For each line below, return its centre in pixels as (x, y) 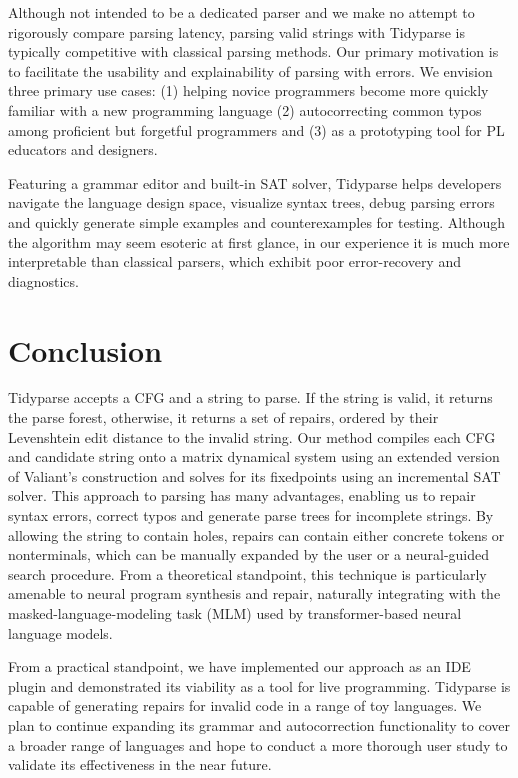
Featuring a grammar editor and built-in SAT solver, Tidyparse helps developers (255, 182)
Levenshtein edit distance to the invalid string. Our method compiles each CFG (252, 436)
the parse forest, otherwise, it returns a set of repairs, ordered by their (223, 417)
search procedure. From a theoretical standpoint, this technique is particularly (247, 573)
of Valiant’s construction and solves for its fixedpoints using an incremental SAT (254, 475)
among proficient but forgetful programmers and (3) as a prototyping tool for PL (256, 129)
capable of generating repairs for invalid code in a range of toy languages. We (245, 705)
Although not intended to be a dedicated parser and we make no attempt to (241, 12)
